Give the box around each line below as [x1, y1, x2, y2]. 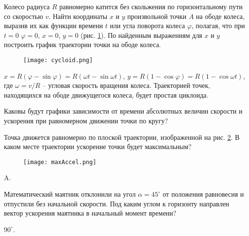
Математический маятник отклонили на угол [4, 189, 136, 199]
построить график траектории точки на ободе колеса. [4, 39, 161, 50]
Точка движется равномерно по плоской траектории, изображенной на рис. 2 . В [4, 132, 240, 142]
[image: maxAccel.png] [23, 158, 97, 166]
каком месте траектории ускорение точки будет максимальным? [4, 141, 192, 152]
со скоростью [4, 11, 43, 21]
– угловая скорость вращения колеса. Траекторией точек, [42, 80, 210, 90]
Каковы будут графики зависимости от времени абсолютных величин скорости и [4, 106, 243, 116]
